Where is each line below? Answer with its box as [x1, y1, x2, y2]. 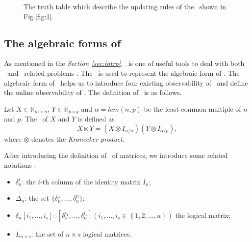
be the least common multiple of [144, 103, 241, 114]
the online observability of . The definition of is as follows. [4, 87, 182, 97]
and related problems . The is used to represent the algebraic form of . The [7, 67, 240, 78]
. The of [21, 114, 48, 124]
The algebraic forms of [4, 35, 121, 50]
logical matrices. [83, 228, 132, 239]
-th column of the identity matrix [40, 176, 141, 186]
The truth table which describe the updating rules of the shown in [24, 1, 226, 11]
